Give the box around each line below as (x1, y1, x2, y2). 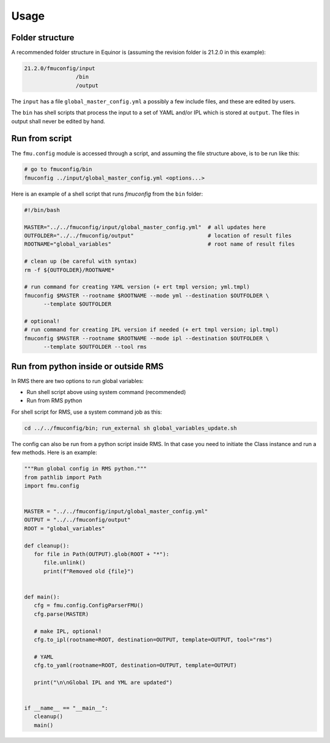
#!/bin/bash (24, 207, 61, 213)
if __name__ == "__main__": (24, 705, 108, 712)
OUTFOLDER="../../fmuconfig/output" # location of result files (24, 232, 292, 240)
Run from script (11, 133, 72, 144)
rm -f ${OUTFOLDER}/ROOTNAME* (24, 266, 115, 273)
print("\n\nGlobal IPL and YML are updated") (34, 679, 173, 686)
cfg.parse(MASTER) (34, 610, 89, 617)
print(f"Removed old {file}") (43, 568, 134, 574)
